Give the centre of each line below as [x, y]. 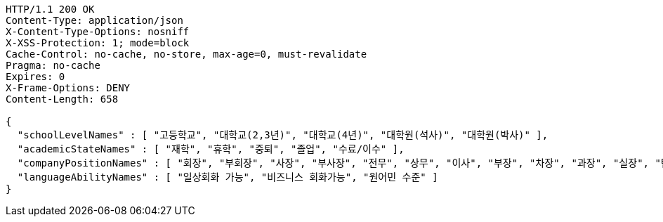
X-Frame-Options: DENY [68, 88]
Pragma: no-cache [53, 65]
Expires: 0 [35, 77]
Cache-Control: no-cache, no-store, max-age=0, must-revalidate [186, 54]
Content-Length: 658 [62, 99]
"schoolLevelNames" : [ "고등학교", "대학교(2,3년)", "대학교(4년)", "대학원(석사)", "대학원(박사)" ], [283, 135]
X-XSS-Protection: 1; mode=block [98, 43]
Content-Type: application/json [94, 20]
